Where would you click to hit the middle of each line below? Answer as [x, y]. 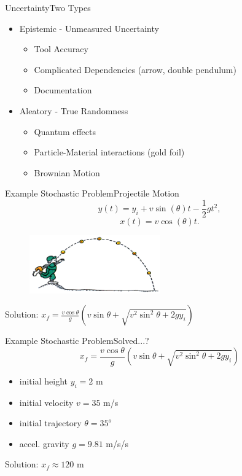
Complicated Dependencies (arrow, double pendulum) [135, 69]
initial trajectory [50, 423]
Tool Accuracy [61, 49]
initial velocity [46, 402]
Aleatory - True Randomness [74, 110]
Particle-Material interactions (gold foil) [109, 152]
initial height [43, 380]
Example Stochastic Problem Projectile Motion [92, 193]
